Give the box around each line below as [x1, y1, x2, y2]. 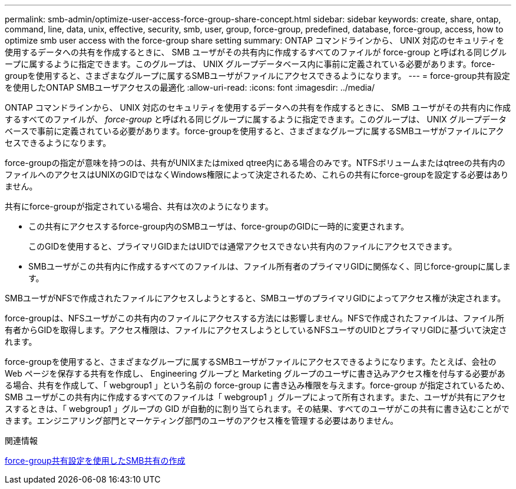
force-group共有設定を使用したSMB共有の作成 [5, 455, 186, 465]
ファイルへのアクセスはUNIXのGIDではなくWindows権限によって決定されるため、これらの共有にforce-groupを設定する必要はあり [5, 169, 509, 179]
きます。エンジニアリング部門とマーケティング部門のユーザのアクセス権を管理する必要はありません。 [5, 415, 399, 425]
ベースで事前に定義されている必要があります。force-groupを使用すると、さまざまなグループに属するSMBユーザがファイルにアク [5, 126, 504, 136]
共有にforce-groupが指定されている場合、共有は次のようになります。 [5, 201, 273, 211]
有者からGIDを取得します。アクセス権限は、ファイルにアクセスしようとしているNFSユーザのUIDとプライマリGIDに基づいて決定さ [5, 325, 507, 335]
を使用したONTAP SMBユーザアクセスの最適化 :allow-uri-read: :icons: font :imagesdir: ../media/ [5, 82, 375, 92]
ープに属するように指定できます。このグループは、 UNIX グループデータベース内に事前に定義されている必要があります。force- [5, 59, 495, 69]
